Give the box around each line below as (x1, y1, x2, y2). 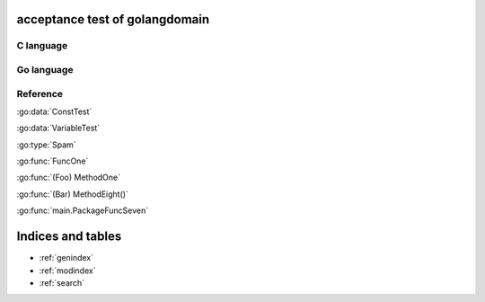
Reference (16, 87, 63, 100)
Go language (16, 63, 74, 75)
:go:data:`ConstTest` (16, 106, 93, 117)
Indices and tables (16, 229, 122, 244)
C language (16, 40, 68, 52)
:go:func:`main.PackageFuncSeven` (16, 205, 149, 216)
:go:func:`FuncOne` (16, 155, 89, 166)
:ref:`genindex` (39, 253, 94, 263)
